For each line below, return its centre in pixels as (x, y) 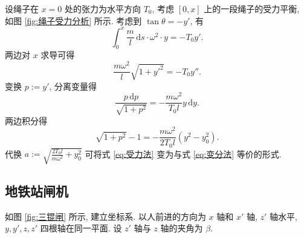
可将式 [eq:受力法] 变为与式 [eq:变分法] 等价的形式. (183, 154)
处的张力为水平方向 (103, 8)
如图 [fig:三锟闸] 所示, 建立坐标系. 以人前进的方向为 (105, 216)
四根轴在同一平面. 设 (81, 228)
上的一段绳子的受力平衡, (252, 8)
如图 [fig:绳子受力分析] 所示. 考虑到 (73, 20)
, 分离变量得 (73, 86)
